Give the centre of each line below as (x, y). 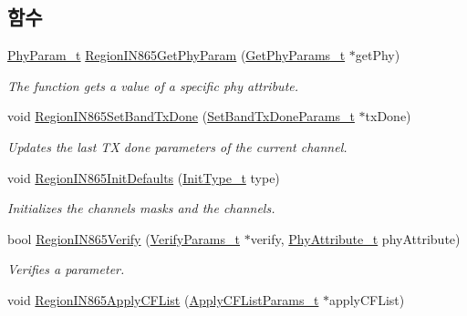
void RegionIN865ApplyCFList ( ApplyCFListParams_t (163, 299)
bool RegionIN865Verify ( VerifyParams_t (124, 238)
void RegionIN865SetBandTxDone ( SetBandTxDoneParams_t (181, 116)
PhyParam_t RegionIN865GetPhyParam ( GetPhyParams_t (176, 55)
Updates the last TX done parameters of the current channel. (177, 146)
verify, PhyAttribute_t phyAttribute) (355, 238)
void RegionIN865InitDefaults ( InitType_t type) (144, 177)
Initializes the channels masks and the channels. (141, 208)
